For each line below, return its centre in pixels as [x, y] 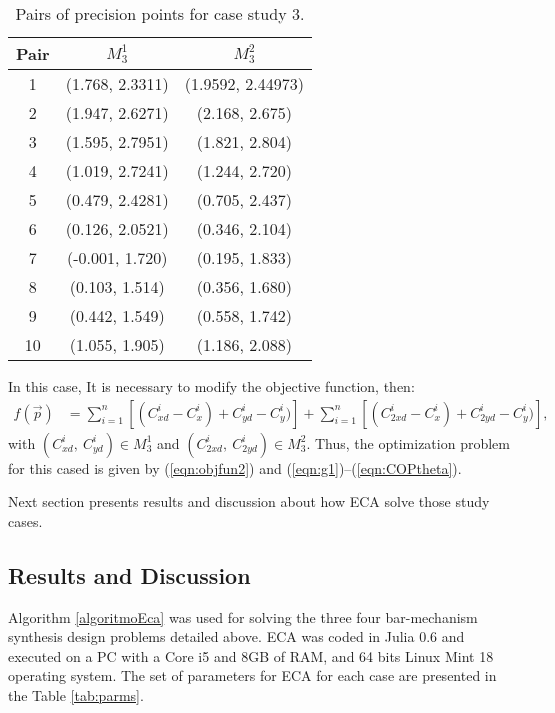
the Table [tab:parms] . [76, 694]
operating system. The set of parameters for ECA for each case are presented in [252, 675]
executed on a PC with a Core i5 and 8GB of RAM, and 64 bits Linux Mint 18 [251, 655]
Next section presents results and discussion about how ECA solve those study [249, 501]
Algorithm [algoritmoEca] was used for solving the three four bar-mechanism [243, 616]
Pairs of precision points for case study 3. [160, 13]
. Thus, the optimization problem [408, 442]
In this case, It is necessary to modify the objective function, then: [211, 386]
